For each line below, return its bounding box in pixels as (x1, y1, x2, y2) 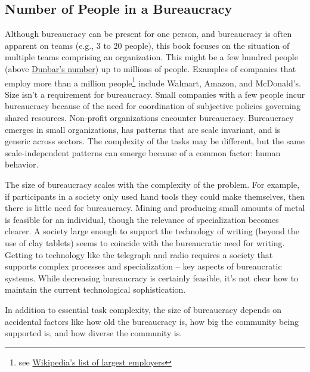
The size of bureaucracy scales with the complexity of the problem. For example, (5, 178, 300, 190)
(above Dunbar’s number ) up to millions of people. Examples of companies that (5, 62, 296, 75)
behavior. (5, 158, 39, 170)
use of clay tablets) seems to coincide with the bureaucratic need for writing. (5, 236, 285, 249)
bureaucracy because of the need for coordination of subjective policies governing (5, 100, 300, 112)
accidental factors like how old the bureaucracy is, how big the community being (5, 315, 299, 327)
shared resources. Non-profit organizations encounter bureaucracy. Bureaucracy (5, 111, 294, 124)
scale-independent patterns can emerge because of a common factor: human (5, 146, 281, 159)
